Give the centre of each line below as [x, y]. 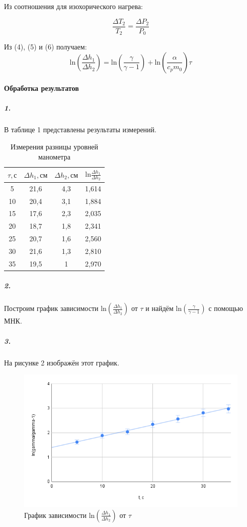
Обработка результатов [42, 88]
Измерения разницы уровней [54, 147]
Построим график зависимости [51, 308]
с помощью [226, 308]
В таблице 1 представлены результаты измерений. [80, 129]
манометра [54, 156]
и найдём [159, 308]
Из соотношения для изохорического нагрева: [73, 6]
